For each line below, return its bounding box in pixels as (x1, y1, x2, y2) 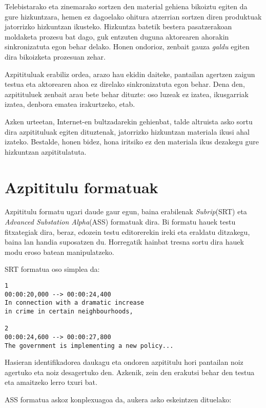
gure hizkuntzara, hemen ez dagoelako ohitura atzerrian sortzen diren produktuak (5, 11, 262, 22)
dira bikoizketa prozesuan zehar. (5, 51, 106, 62)
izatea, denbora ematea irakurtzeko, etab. (5, 99, 135, 109)
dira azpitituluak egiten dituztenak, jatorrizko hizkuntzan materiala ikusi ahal (5, 126, 250, 137)
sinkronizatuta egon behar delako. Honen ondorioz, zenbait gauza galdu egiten (5, 41, 250, 52)
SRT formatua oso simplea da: (5, 264, 100, 274)
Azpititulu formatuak (5, 176, 158, 197)
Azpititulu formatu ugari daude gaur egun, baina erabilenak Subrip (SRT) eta (5, 206, 247, 217)
